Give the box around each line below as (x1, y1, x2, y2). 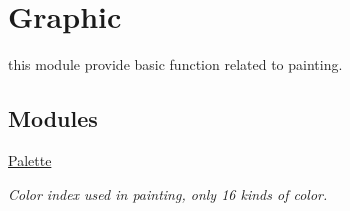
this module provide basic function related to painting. (8, 54, 343, 75)
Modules (8, 103, 98, 134)
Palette (8, 149, 52, 170)
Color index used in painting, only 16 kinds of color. (8, 183, 328, 204)
